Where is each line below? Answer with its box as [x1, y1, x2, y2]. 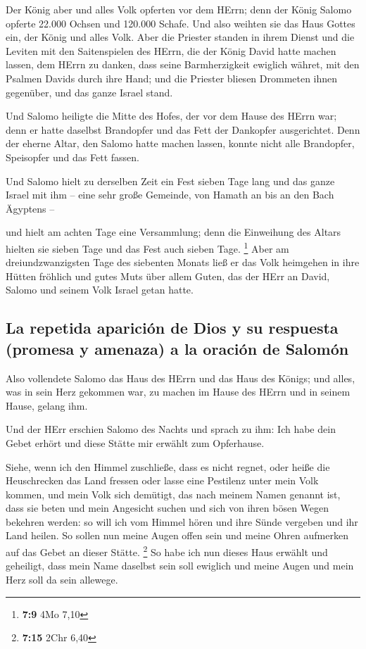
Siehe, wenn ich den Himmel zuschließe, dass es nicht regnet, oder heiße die [6, 459, 330, 474]
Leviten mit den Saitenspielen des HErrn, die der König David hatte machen [6, 43, 336, 58]
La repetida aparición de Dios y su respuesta [6, 317, 339, 339]
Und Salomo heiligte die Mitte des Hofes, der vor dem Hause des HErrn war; [6, 108, 337, 123]
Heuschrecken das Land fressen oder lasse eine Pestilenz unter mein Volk [6, 473, 319, 488]
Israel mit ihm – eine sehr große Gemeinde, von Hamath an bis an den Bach [6, 187, 334, 202]
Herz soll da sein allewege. [6, 572, 118, 586]
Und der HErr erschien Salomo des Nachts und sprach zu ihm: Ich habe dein [6, 422, 336, 436]
